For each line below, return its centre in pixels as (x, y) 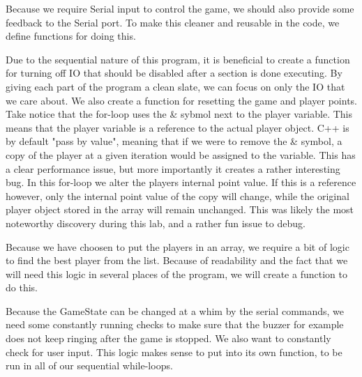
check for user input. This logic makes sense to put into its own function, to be (174, 352)
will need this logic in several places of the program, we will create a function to (176, 274)
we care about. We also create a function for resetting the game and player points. (182, 100)
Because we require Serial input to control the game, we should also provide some (180, 8)
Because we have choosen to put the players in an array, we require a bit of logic (178, 246)
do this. (22, 287)
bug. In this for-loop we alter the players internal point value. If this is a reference (181, 182)
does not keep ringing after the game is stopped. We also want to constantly (168, 338)
